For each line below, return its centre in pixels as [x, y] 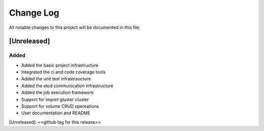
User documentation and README [56, 113]
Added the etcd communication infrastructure [67, 86]
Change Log [34, 13]
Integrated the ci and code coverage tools [64, 72]
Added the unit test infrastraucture [56, 79]
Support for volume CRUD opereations [60, 106]
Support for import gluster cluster [55, 99]
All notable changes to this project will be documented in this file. [75, 27]
